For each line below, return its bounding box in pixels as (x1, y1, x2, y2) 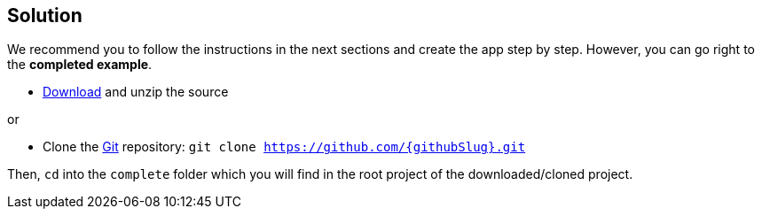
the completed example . (7, 57, 153, 73)
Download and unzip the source (43, 84, 229, 100)
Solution (7, 4, 82, 27)
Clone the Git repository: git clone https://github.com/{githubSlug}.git (43, 139, 526, 155)
